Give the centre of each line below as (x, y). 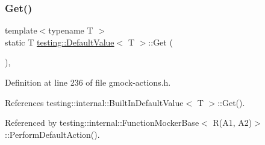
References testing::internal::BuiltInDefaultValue (94, 102)
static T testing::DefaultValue (60, 42)
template (21, 30)
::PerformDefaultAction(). (52, 134)
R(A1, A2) (232, 123)
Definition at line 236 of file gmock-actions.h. (88, 82)
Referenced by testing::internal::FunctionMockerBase (102, 123)
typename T (71, 30)
